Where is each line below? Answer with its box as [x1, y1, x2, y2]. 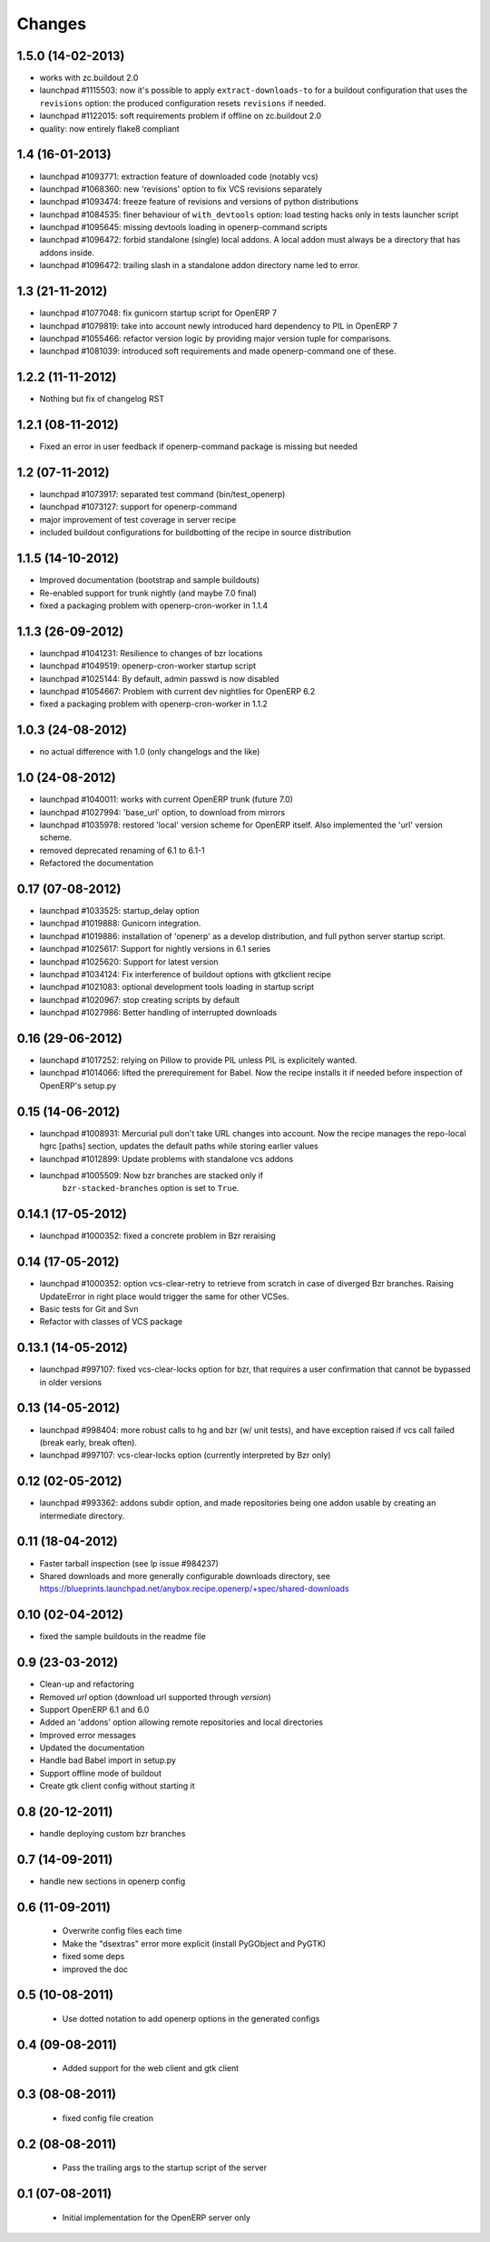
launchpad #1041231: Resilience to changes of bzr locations [39, 647, 263, 658]
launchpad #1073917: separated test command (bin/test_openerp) [39, 489, 286, 500]
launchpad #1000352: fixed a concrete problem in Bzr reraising [39, 1230, 276, 1241]
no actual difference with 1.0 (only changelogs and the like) [39, 746, 260, 757]
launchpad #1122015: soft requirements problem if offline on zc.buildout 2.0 [39, 110, 322, 122]
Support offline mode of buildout [39, 1767, 162, 1778]
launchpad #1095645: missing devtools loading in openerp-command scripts [39, 222, 328, 233]
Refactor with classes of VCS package [39, 1316, 183, 1327]
